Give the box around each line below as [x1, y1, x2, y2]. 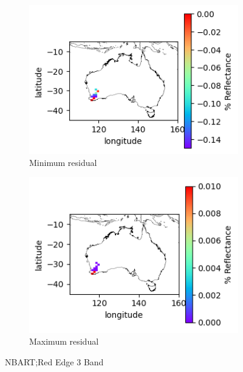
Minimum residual [29, 156, 97, 168]
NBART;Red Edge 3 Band [5, 355, 104, 368]
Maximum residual [29, 335, 99, 348]
